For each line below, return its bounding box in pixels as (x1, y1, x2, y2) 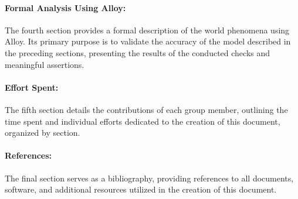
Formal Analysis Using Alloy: (5, 1, 126, 13)
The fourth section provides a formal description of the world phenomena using (5, 23, 290, 36)
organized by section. (5, 126, 80, 139)
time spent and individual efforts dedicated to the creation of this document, (5, 115, 280, 127)
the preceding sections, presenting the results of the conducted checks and (5, 46, 270, 59)
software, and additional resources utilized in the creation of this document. (5, 183, 277, 195)
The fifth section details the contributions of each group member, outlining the (5, 103, 288, 115)
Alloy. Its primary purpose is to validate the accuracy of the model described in (5, 35, 291, 47)
